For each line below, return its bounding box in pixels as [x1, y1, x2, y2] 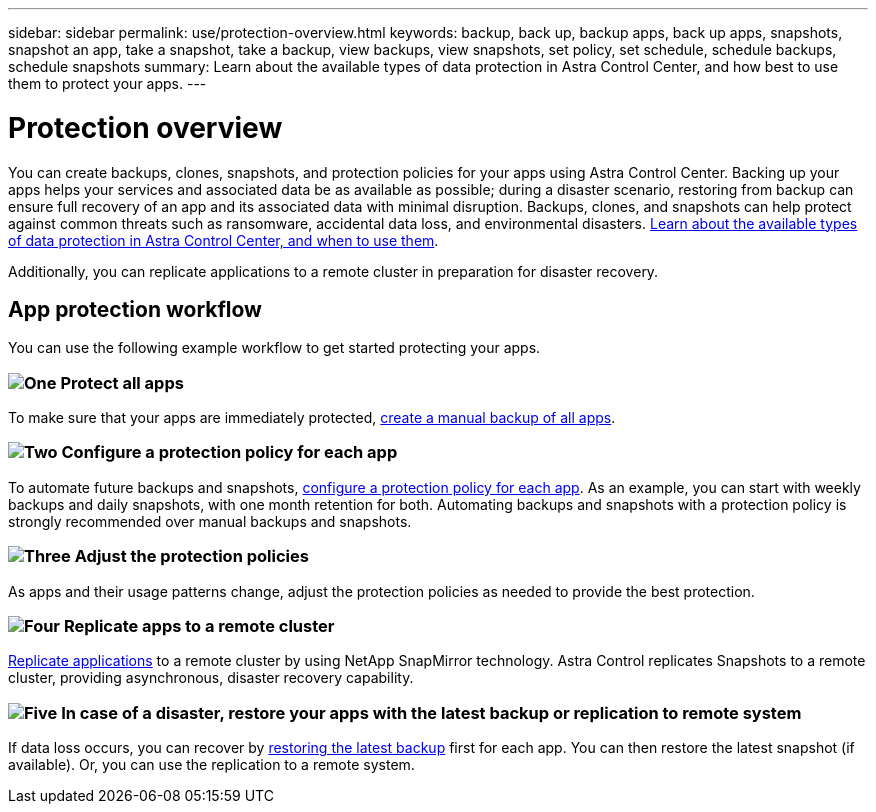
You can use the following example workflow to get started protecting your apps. [8, 339, 541, 357]
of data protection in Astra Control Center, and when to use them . [8, 231, 439, 249]
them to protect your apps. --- [8, 75, 207, 92]
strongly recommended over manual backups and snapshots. [8, 512, 412, 530]
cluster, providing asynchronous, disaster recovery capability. [8, 669, 414, 687]
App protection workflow [8, 296, 262, 322]
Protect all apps [60, 372, 184, 393]
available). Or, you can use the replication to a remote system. [8, 756, 415, 774]
